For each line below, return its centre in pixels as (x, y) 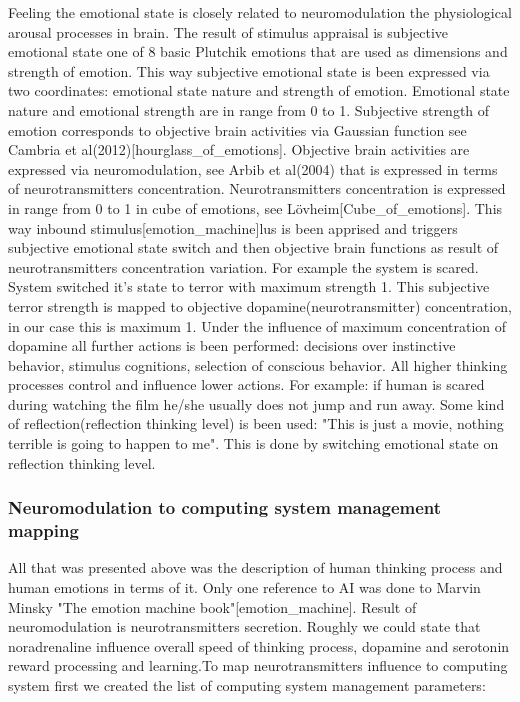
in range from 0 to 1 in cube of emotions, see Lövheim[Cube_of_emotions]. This (255, 207)
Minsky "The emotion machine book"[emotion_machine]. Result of (212, 606)
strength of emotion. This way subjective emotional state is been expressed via (249, 70)
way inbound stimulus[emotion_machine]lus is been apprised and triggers (233, 227)
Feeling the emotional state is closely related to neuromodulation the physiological (260, 12)
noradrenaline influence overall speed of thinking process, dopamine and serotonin (259, 645)
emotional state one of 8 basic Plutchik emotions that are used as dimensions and (258, 51)
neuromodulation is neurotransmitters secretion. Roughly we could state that (244, 626)
